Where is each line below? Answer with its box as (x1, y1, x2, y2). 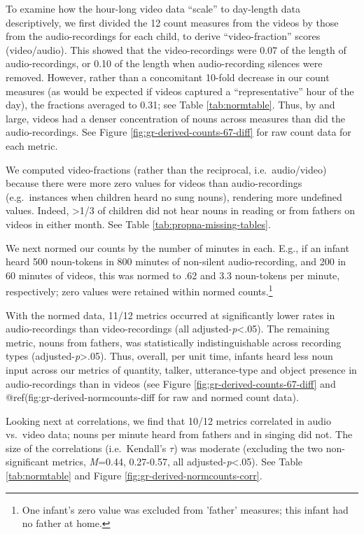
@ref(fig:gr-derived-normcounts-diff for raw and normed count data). (6, 390, 299, 405)
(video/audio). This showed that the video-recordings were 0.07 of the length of (6, 42, 346, 57)
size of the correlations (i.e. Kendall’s (6, 440, 167, 455)
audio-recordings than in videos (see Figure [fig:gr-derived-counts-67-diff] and (6, 376, 336, 391)
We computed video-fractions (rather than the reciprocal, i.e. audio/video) (6, 162, 327, 176)
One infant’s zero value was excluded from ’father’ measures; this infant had (22, 502, 349, 517)
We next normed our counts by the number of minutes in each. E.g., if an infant (6, 240, 349, 255)
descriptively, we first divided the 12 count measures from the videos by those (6, 15, 339, 29)
